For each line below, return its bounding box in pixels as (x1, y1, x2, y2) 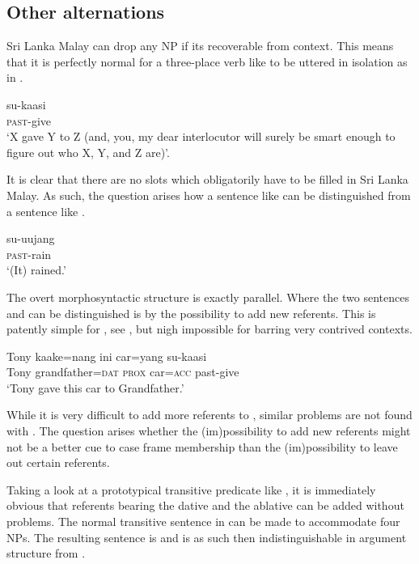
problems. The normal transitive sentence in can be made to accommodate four (6, 513, 400, 530)
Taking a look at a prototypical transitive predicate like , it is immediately (6, 481, 376, 498)
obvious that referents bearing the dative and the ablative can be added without (6, 497, 404, 514)
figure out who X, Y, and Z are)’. (6, 143, 170, 160)
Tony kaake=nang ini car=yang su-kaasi (6, 347, 207, 364)
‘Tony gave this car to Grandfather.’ (6, 379, 184, 396)
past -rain (6, 245, 52, 262)
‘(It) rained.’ (6, 261, 66, 278)
